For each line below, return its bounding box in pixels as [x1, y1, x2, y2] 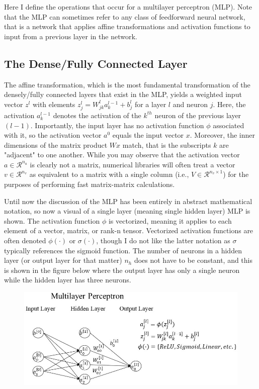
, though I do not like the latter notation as [96, 235, 230, 246]
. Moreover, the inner [190, 130, 255, 140]
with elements [32, 99, 75, 109]
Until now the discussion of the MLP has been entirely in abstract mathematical [4, 196, 252, 206]
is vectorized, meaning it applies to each [108, 215, 232, 226]
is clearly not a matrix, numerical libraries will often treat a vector [30, 159, 235, 169]
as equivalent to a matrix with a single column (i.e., [29, 169, 189, 179]
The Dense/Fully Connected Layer [4, 55, 188, 71]
